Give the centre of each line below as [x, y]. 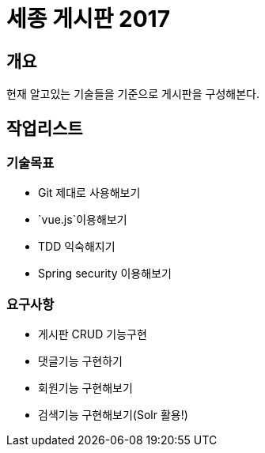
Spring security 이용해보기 [105, 274]
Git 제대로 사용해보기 [89, 193]
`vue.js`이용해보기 [83, 220]
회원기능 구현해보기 [85, 388]
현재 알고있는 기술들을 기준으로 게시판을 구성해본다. [133, 94]
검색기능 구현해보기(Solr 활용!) [113, 415]
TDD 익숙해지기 [77, 247]
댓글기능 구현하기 [80, 361]
